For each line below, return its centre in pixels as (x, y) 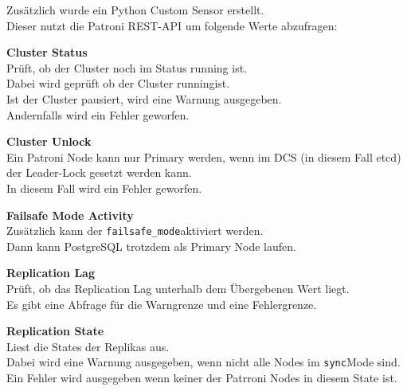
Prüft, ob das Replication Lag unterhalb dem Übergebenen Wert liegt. (178, 288)
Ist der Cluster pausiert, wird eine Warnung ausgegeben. (144, 98)
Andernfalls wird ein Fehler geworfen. (98, 114)
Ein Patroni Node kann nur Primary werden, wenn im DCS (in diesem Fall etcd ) (204, 156)
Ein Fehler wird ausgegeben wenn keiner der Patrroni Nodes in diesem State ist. (202, 377)
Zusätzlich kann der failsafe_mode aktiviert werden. (135, 231)
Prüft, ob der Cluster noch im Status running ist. (127, 67)
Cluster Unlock (49, 141)
